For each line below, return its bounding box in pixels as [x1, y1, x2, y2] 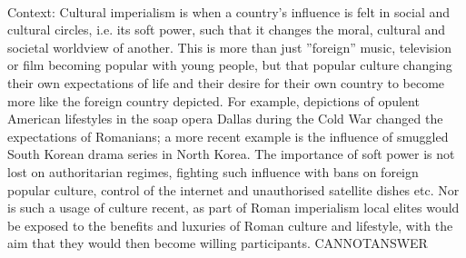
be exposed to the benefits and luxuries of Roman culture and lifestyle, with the [7, 215, 453, 234]
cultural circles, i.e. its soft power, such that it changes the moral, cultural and [7, 20, 446, 39]
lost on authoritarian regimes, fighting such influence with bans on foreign [7, 162, 419, 181]
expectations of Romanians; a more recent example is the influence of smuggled [7, 126, 449, 145]
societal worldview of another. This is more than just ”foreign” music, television [7, 37, 452, 56]
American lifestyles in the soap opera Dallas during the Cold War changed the [7, 109, 443, 128]
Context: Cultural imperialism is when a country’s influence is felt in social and [7, 2, 451, 21]
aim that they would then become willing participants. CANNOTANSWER [7, 233, 428, 253]
